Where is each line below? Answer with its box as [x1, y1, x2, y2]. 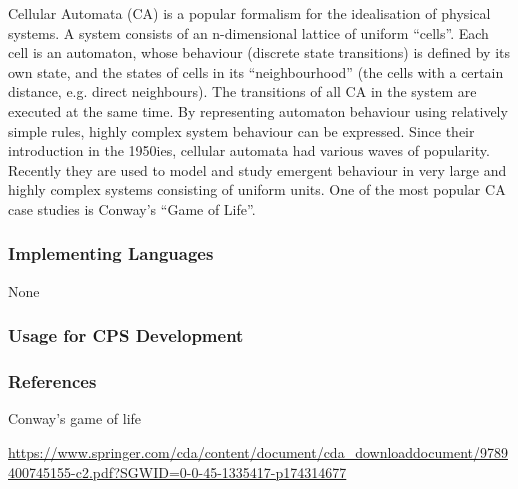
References [8, 369, 97, 394]
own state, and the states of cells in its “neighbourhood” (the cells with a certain [8, 61, 504, 82]
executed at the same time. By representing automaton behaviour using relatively [8, 100, 508, 121]
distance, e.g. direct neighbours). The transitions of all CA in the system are [8, 81, 477, 102]
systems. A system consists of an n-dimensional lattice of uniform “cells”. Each [8, 22, 489, 43]
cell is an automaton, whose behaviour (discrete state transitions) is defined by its [8, 42, 510, 63]
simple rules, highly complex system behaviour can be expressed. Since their [8, 120, 475, 141]
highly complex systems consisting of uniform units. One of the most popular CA [8, 179, 506, 200]
